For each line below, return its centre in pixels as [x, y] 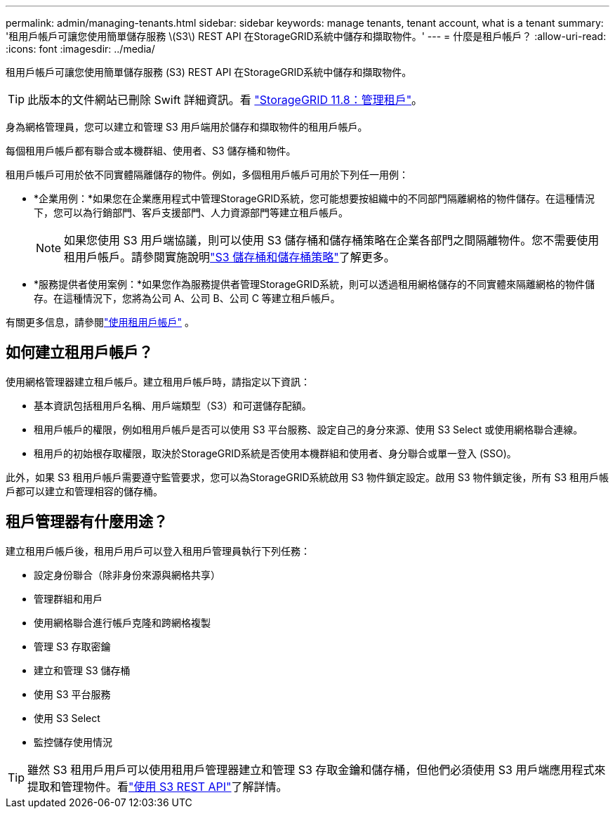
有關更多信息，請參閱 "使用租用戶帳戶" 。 [100, 322]
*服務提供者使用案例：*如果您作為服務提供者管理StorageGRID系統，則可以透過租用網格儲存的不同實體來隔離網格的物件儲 [315, 284]
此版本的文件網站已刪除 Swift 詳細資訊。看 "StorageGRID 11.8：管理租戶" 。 [225, 100]
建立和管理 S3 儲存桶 [82, 670]
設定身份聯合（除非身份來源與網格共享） [127, 575]
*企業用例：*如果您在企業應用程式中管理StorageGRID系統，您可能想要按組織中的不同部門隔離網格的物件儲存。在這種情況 [315, 198]
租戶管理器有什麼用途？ [87, 522]
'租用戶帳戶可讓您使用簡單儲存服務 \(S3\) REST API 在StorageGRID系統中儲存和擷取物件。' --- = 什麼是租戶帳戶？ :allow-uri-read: [306, 36]
